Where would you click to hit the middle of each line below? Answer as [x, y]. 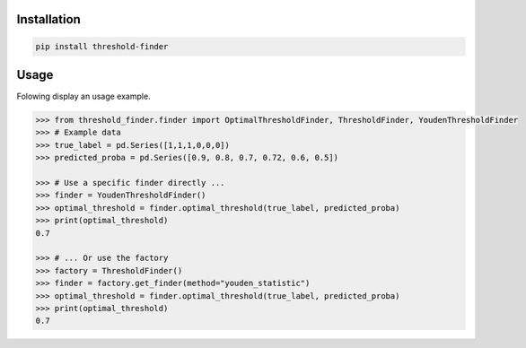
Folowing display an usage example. [84, 96]
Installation [48, 19]
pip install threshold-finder [102, 46]
